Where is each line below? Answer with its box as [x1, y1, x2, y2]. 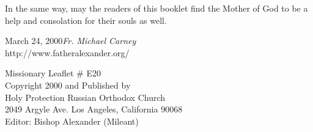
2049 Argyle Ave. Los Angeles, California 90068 [5, 103, 183, 116]
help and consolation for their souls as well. [5, 13, 167, 26]
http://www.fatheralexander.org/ [5, 46, 130, 59]
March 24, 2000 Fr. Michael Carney [5, 34, 136, 47]
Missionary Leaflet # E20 [5, 67, 101, 79]
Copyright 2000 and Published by [5, 78, 131, 91]
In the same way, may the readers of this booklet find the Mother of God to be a [5, 2, 308, 14]
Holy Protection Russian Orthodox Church [5, 90, 166, 103]
